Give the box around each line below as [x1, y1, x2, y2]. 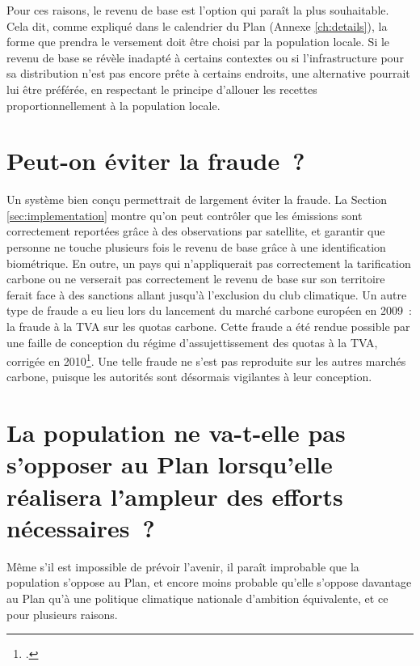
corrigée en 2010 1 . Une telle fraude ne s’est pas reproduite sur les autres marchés [6, 350, 406, 369]
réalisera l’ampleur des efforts [6, 479, 343, 512]
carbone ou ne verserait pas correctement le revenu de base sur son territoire [6, 270, 385, 287]
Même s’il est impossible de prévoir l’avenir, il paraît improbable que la [6, 558, 359, 575]
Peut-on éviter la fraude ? [6, 144, 305, 177]
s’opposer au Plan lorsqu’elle [6, 448, 333, 481]
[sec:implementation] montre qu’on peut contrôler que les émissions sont [6, 206, 363, 223]
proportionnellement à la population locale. [6, 96, 220, 113]
